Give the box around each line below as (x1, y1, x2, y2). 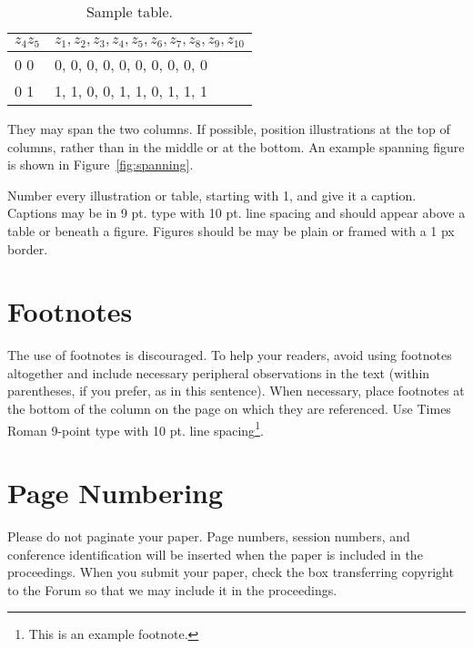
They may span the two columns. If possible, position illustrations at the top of (7, 119, 450, 138)
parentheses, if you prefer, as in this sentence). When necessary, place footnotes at (7, 381, 465, 400)
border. (7, 239, 48, 258)
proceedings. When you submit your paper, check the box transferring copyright (7, 562, 454, 582)
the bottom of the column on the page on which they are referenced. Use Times (7, 399, 451, 418)
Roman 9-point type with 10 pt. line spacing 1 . (7, 417, 264, 439)
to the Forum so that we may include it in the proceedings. (7, 580, 337, 599)
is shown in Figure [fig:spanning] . (7, 155, 194, 174)
